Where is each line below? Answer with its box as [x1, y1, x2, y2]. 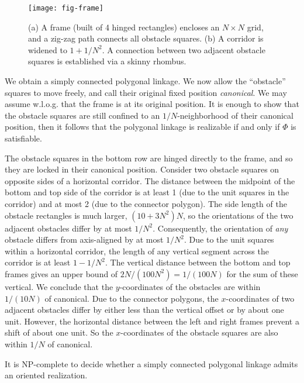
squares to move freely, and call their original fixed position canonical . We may [5, 86, 287, 98]
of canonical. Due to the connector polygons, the [44, 292, 219, 304]
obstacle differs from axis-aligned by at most [5, 233, 164, 246]
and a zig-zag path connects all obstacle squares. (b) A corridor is [28, 32, 264, 44]
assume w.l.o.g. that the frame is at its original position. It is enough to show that [5, 98, 299, 110]
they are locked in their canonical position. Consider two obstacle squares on [5, 163, 279, 175]
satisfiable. [5, 132, 42, 144]
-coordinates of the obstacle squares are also [120, 326, 278, 339]
